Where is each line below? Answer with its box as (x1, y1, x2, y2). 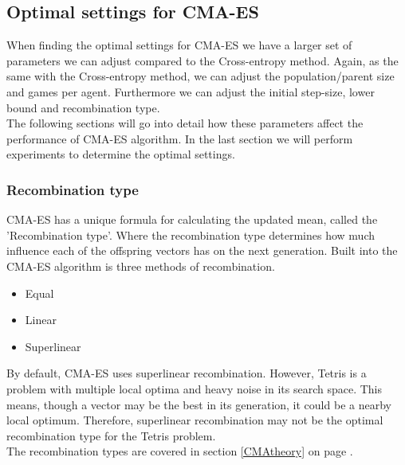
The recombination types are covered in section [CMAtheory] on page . (6, 443, 353, 459)
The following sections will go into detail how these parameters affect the (6, 115, 364, 131)
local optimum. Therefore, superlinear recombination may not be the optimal (6, 412, 383, 428)
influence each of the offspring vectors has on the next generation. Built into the (6, 242, 398, 259)
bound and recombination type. (6, 99, 160, 115)
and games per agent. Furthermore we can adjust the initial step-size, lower (6, 83, 375, 100)
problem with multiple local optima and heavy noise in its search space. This (6, 380, 383, 397)
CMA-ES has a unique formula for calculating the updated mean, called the (6, 211, 378, 228)
